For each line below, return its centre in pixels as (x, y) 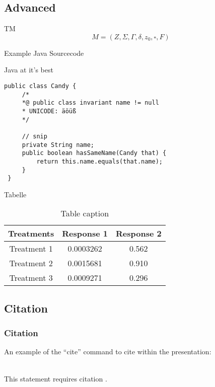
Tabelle (15, 194)
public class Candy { (40, 86)
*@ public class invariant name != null (90, 103)
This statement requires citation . (56, 378)
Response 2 (138, 234)
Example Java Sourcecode (44, 53)
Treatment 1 (31, 249)
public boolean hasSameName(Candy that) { (94, 153)
